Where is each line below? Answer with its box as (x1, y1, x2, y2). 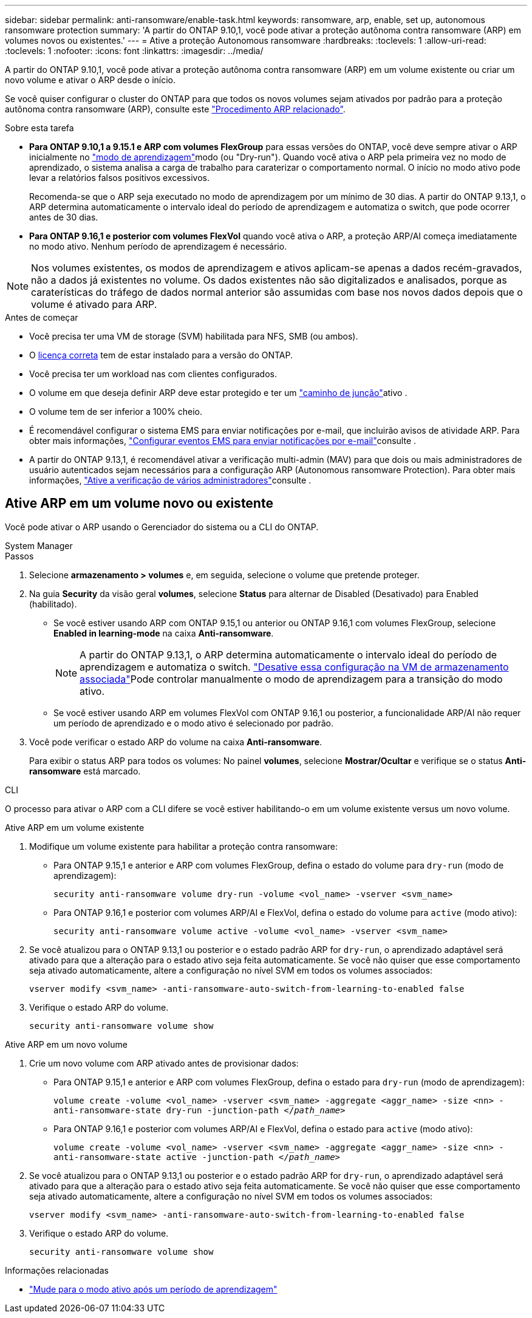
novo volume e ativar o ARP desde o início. (5, 75, 176, 85)
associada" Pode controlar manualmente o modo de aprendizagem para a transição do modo (80, 672, 503, 685)
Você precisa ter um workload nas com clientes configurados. (29, 369, 277, 379)
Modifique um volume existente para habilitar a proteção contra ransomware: (29, 841, 338, 852)
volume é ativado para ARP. (31, 298, 157, 310)
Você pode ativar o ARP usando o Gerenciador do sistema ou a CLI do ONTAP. (5, 521, 319, 532)
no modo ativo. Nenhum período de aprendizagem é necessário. (29, 241, 287, 251)
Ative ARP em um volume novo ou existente (5, 496, 273, 511)
